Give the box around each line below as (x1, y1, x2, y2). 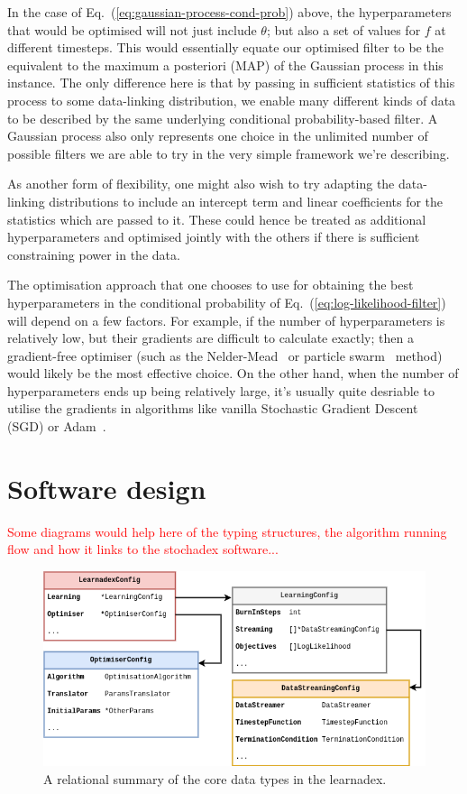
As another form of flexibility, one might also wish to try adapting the (7, 174, 395, 193)
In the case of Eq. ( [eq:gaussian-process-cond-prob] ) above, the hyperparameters (7, 3, 452, 21)
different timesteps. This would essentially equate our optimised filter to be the (7, 38, 444, 57)
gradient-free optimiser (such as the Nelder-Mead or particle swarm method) (7, 346, 443, 365)
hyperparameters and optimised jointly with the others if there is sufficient (7, 227, 420, 246)
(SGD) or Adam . (7, 417, 106, 436)
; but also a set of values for (266, 20, 421, 39)
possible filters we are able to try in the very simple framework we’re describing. (7, 143, 450, 162)
